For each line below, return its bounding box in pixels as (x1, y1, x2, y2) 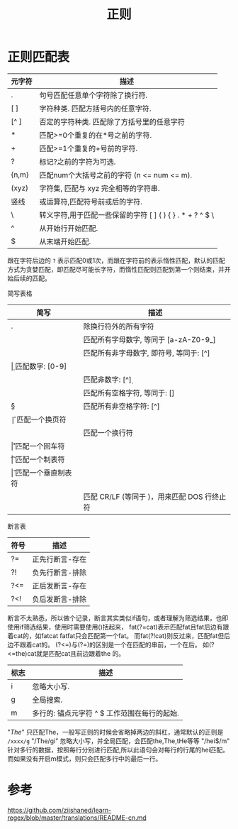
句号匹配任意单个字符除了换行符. (39, 90, 148, 100)
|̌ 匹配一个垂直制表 (11, 468, 72, 478)
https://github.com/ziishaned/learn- (7, 806, 112, 814)
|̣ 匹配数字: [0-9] (11, 361, 67, 371)
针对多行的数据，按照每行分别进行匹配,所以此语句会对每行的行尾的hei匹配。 (7, 745, 229, 754)
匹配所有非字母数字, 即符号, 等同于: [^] (83, 348, 210, 358)
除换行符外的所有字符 (83, 321, 154, 331)
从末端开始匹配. (39, 236, 91, 246)
